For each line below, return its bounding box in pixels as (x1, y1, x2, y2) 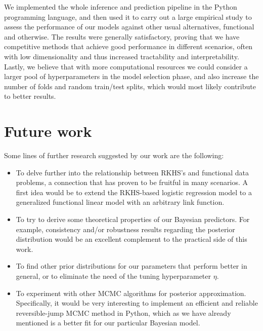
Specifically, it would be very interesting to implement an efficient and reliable (16, 298, 258, 308)
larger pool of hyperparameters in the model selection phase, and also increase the (4, 71, 259, 82)
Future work (4, 121, 92, 141)
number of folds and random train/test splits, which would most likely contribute (4, 81, 256, 91)
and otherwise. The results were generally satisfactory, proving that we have (4, 31, 240, 42)
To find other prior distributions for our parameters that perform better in (16, 261, 247, 271)
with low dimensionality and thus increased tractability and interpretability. (4, 51, 239, 61)
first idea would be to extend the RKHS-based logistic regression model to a (16, 187, 252, 197)
